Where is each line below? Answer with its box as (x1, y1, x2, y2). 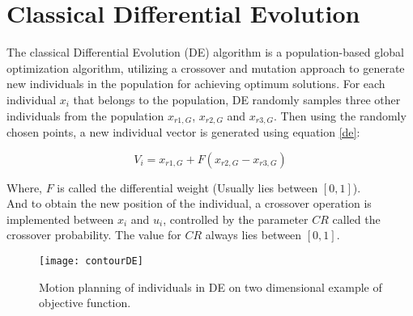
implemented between (6, 210, 114, 227)
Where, (6, 179, 42, 196)
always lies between (205, 226, 302, 243)
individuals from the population (6, 107, 164, 124)
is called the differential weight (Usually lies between (57, 179, 318, 196)
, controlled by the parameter (163, 210, 309, 227)
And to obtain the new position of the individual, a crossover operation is (6, 195, 372, 212)
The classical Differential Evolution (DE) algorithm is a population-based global (6, 44, 404, 61)
